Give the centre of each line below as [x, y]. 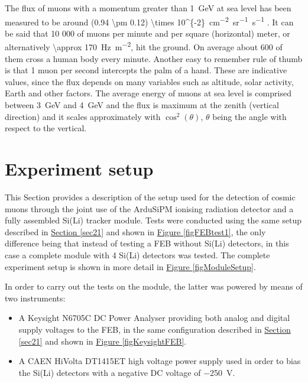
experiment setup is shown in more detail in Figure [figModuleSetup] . [130, 266]
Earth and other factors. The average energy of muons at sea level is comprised [148, 93]
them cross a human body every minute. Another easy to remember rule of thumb [154, 58]
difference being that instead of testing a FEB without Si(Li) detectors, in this [147, 243]
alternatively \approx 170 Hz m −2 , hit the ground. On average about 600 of [144, 46]
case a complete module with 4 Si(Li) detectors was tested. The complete [137, 254]
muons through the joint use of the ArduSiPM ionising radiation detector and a [149, 208]
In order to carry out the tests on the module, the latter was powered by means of [154, 286]
